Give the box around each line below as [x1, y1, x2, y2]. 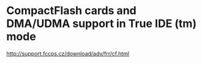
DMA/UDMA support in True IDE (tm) [6, 17, 197, 31]
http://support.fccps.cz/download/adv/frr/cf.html [6, 50, 130, 57]
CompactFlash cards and [6, 4, 137, 18]
